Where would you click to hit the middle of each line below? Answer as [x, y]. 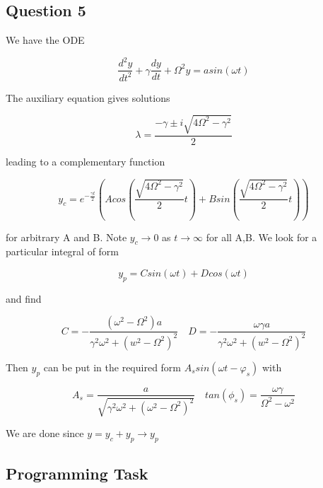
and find [24, 298]
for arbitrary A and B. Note [66, 237]
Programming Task [77, 474]
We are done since [45, 432]
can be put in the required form [112, 367]
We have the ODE [45, 40]
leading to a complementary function [86, 161]
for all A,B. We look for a [262, 237]
